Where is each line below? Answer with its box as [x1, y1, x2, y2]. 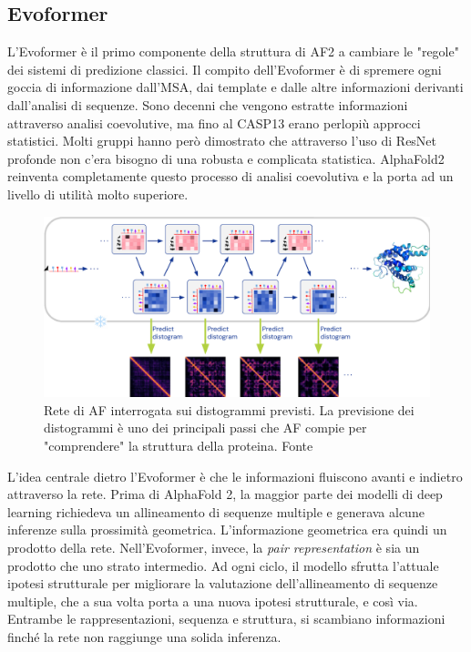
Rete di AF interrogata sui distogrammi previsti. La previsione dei [44, 400, 415, 419]
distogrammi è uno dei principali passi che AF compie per [44, 418, 367, 437]
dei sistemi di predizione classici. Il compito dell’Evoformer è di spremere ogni [7, 59, 442, 78]
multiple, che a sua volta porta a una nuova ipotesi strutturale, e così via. [7, 591, 418, 610]
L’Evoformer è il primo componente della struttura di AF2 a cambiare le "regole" [7, 42, 459, 61]
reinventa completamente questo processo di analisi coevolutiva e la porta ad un [7, 167, 454, 186]
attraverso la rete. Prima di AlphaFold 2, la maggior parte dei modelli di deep [7, 484, 443, 504]
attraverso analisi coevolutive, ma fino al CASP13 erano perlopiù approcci [7, 113, 421, 132]
